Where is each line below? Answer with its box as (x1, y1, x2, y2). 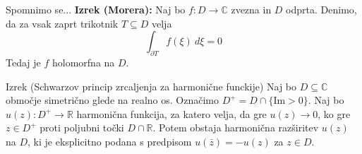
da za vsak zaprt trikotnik (6, 16, 119, 30)
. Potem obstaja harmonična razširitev (152, 120, 319, 135)
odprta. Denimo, (286, 2, 357, 16)
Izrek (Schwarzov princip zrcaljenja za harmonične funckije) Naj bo (6, 78, 297, 93)
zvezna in (231, 2, 272, 16)
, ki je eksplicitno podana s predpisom (28, 134, 192, 148)
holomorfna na (52, 54, 115, 69)
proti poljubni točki (40, 120, 124, 135)
